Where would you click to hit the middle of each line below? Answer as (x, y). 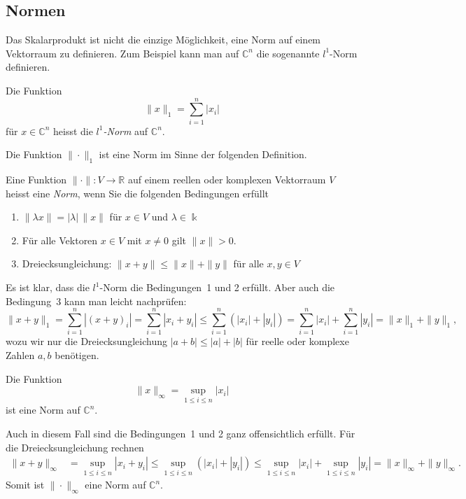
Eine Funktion (36, 180)
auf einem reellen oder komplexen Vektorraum (227, 180)
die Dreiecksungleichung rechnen (75, 447)
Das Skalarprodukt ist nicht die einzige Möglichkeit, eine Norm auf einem (163, 40)
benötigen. (77, 354)
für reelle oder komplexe (297, 341)
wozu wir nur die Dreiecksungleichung (86, 341)
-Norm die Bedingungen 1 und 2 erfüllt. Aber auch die (217, 287)
